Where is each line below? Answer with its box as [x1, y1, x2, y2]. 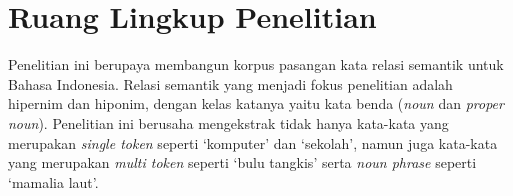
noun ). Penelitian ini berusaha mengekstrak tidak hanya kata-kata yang [8, 112, 449, 133]
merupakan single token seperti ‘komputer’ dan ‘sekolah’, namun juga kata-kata [8, 132, 498, 153]
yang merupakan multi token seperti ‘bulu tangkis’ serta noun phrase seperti [8, 152, 477, 173]
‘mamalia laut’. [8, 171, 99, 192]
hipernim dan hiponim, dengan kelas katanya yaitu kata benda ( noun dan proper [8, 93, 504, 114]
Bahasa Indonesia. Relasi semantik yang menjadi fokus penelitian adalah [8, 73, 453, 94]
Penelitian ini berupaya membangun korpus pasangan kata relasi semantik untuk [8, 54, 504, 75]
